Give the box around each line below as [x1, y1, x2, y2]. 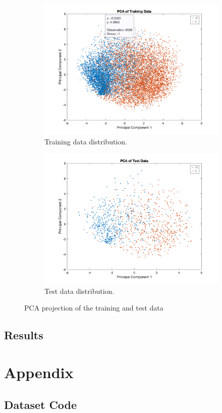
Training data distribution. [44, 136, 127, 146]
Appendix [4, 362, 74, 382]
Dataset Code [4, 396, 77, 412]
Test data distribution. [44, 285, 115, 296]
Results [4, 327, 43, 343]
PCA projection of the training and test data [24, 302, 163, 313]
